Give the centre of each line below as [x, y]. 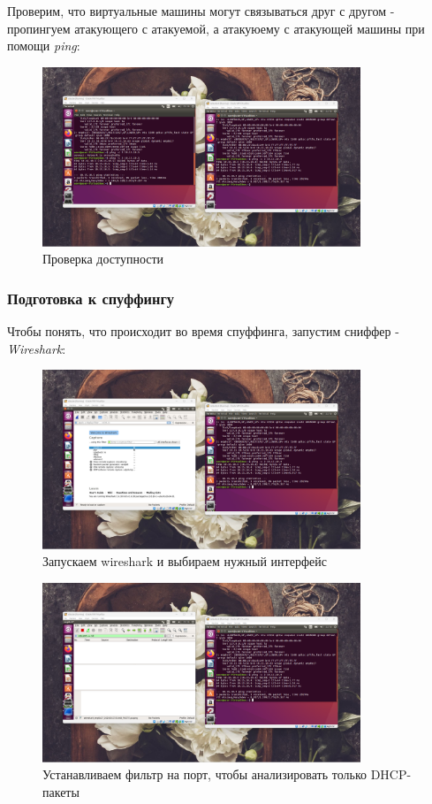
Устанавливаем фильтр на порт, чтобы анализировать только [205, 774]
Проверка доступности [103, 259]
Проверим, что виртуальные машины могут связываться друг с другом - [201, 11]
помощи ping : [44, 46]
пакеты [61, 791]
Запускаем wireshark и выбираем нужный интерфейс [185, 561]
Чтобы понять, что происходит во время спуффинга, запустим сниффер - [203, 330]
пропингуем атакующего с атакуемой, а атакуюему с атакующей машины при [216, 28]
